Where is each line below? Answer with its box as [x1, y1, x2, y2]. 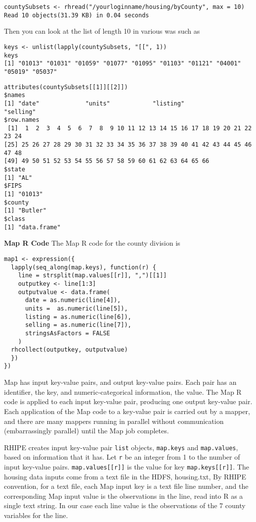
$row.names [4, 116, 40, 124]
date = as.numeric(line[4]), [25, 297, 121, 304]
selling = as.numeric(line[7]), [25, 321, 131, 329]
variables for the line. [4, 510, 68, 521]
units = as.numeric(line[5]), [25, 305, 128, 312]
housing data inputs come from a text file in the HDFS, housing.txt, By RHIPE [4, 471, 246, 481]
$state [4, 166, 25, 173]
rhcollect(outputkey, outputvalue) [11, 346, 128, 354]
